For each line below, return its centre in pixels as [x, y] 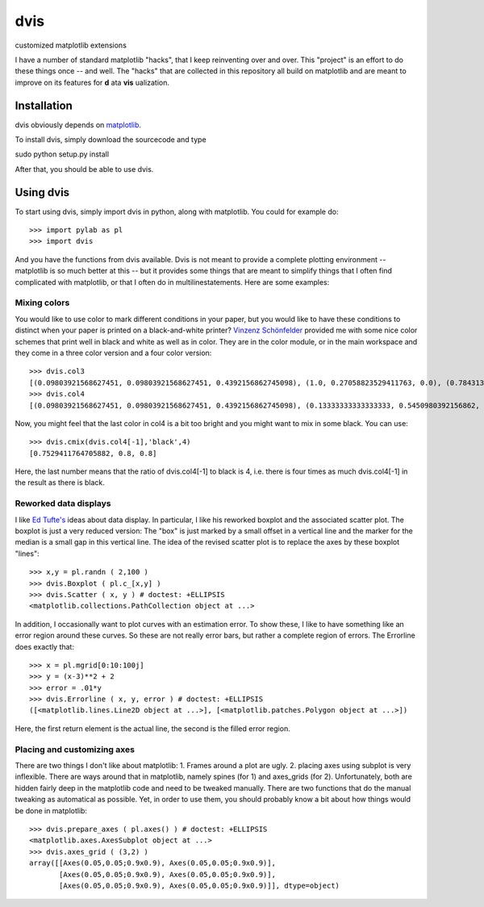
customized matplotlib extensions [71, 45]
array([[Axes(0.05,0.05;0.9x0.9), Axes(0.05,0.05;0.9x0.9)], [152, 863]
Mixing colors [42, 303]
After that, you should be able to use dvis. [84, 169]
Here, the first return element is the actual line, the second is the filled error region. [152, 728]
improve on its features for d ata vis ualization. [92, 82]
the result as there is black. [60, 483]
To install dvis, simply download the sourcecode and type [111, 140]
